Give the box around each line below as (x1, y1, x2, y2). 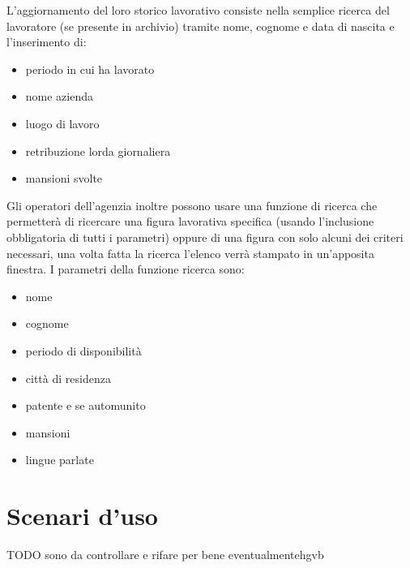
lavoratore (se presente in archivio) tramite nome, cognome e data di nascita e (6, 17, 395, 34)
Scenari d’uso (6, 499, 158, 532)
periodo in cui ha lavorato (25, 60, 155, 77)
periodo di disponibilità (25, 342, 142, 359)
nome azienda (25, 88, 94, 105)
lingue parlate (25, 451, 94, 468)
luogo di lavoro (25, 114, 100, 131)
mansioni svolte (25, 170, 103, 187)
